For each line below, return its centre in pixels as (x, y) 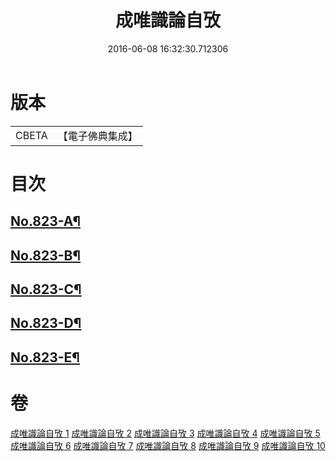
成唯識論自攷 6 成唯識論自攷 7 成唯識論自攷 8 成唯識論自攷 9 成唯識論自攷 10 (168, 445)
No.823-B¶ (46, 255)
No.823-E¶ (45, 357)
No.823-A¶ (46, 221)
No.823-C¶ (46, 289)
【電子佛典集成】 (97, 136)
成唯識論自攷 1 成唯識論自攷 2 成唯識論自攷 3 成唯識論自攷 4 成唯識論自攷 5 (165, 433)
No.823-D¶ (46, 323)
